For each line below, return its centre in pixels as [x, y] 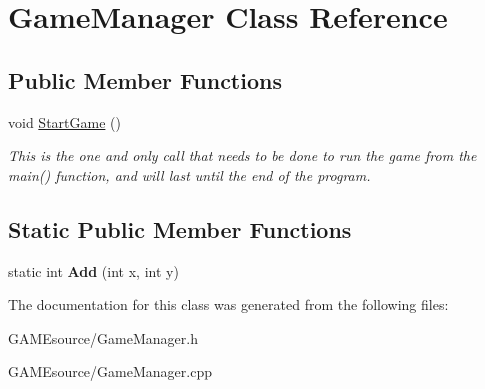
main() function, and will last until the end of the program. [189, 174]
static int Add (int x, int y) [93, 270]
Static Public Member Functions [180, 228]
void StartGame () [64, 121]
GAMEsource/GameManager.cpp [110, 371]
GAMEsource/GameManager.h [103, 337]
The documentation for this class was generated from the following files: [228, 304]
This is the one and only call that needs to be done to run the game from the [242, 155]
